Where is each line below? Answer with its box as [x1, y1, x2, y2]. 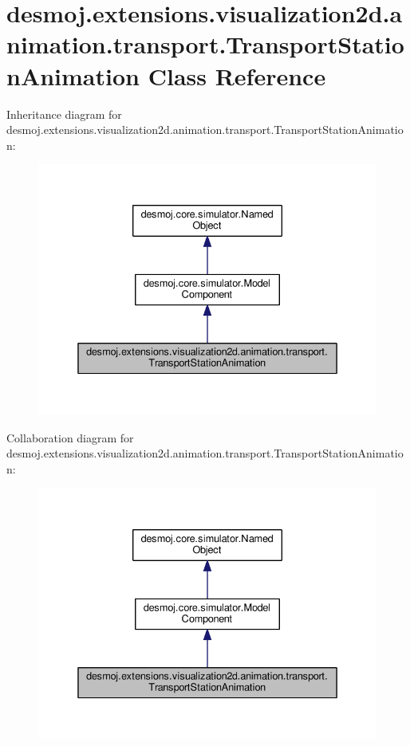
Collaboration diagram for [6, 429, 134, 446]
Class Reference [148, 59, 326, 92]
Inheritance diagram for [6, 105, 122, 122]
